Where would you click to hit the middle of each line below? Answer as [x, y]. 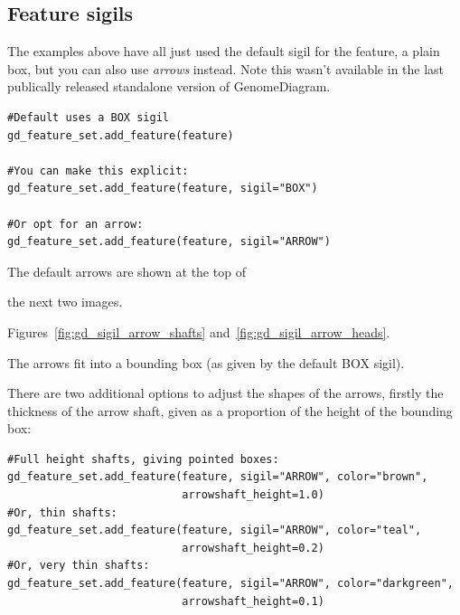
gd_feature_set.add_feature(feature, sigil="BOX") [163, 189]
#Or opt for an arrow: [75, 224]
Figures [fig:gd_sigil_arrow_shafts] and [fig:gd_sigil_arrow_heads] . [199, 331]
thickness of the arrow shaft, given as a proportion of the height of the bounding [230, 410]
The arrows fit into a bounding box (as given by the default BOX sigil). [206, 362]
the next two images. [65, 302]
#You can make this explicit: [98, 170]
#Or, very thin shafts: [79, 566]
